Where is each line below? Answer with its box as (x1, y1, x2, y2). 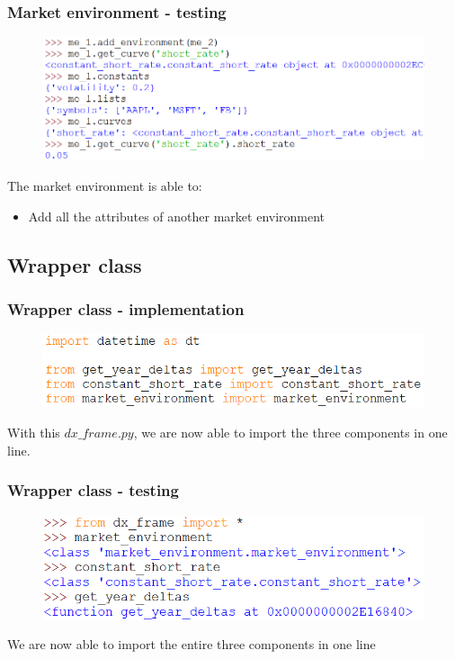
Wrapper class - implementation (7, 298, 245, 320)
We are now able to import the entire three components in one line (7, 635, 376, 654)
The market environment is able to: (7, 176, 202, 195)
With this (7, 423, 60, 442)
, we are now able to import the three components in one (133, 423, 448, 442)
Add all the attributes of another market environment (28, 206, 326, 225)
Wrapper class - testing (7, 479, 179, 501)
